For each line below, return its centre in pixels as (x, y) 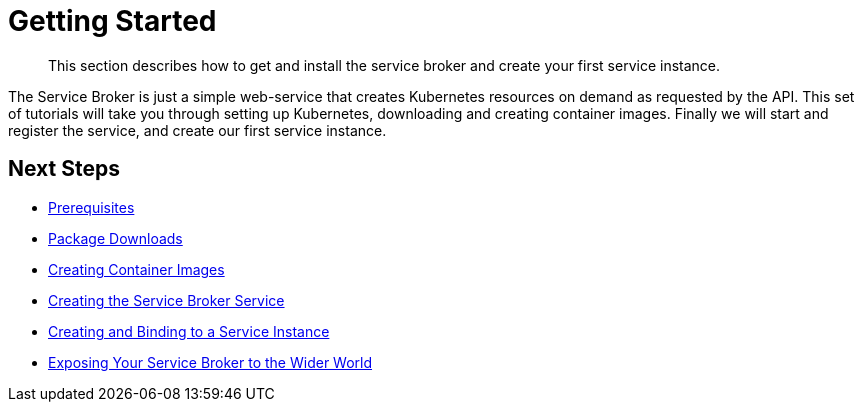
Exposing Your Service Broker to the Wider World (210, 362)
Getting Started (112, 21)
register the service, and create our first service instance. (197, 130)
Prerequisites (91, 207)
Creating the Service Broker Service (166, 300)
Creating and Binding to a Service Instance (189, 331)
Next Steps (64, 169)
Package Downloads (115, 238)
